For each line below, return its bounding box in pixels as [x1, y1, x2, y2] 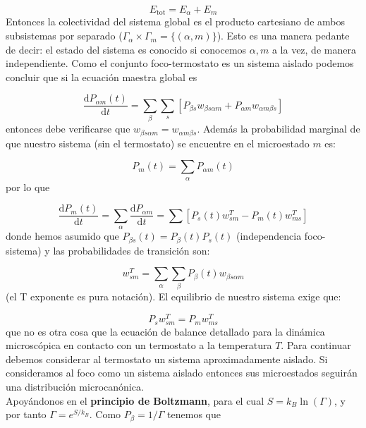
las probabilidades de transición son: [53, 243, 210, 257]
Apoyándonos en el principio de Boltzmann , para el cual [6, 393, 264, 408]
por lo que [6, 179, 50, 194]
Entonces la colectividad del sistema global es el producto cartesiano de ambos [6, 14, 345, 29]
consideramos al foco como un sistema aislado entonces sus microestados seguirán [6, 365, 358, 380]
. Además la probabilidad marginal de [197, 121, 360, 136]
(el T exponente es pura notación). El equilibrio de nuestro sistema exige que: [6, 289, 341, 304]
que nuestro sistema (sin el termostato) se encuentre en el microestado [6, 135, 310, 150]
